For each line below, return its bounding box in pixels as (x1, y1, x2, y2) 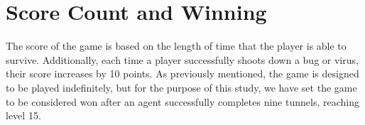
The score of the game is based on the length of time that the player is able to (6, 38, 347, 53)
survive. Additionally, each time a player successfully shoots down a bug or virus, (6, 52, 359, 67)
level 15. (6, 108, 41, 123)
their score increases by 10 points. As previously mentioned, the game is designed (6, 66, 359, 81)
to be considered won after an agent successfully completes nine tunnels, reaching (6, 94, 359, 109)
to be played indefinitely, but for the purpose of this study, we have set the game (6, 80, 357, 94)
